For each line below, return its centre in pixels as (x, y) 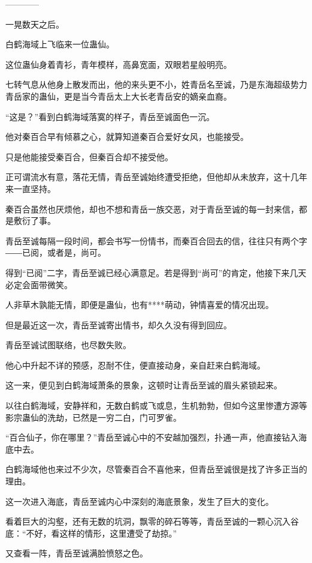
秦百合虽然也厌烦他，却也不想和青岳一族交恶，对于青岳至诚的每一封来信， (152, 209)
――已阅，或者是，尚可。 (56, 252)
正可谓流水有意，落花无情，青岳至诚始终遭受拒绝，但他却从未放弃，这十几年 (156, 177)
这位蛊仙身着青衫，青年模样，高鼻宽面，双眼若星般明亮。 (119, 64)
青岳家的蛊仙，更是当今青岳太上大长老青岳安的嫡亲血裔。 (119, 96)
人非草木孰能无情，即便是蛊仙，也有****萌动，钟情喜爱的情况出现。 (140, 305)
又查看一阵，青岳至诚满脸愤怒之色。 (77, 553)
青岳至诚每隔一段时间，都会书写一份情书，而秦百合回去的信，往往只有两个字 (156, 240)
